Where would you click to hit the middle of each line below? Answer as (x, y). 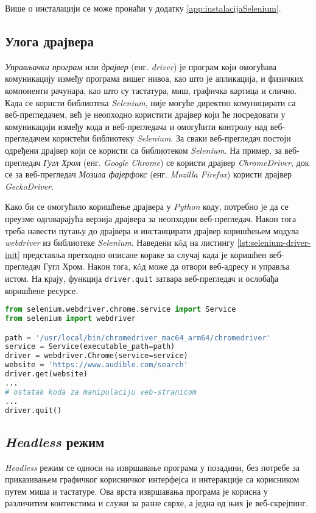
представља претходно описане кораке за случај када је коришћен (145, 254)
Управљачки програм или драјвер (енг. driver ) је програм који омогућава (141, 66)
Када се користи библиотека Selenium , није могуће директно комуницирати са (150, 102)
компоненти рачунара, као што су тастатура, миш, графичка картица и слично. (151, 90)
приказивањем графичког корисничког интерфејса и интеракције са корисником (152, 479)
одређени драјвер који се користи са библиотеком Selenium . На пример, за (143, 150)
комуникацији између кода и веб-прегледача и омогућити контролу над (136, 126)
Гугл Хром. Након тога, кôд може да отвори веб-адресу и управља (167, 266)
